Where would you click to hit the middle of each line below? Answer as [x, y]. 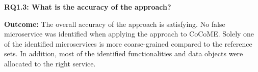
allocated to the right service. [50, 63]
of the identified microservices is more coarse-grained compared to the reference [128, 43]
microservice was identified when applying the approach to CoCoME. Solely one [129, 34]
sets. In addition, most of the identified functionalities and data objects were [124, 53]
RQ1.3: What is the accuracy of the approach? [88, 7]
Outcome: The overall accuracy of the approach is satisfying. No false [115, 24]
